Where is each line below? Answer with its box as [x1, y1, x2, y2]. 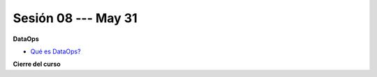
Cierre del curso [13, 60, 61, 69]
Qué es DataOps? [30, 47, 81, 55]
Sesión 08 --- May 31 [13, 10, 138, 26]
